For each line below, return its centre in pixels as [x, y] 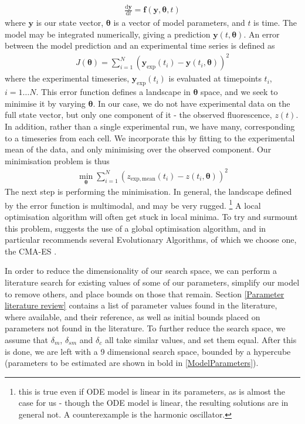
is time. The [275, 23]
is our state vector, [70, 23]
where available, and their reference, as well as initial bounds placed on [133, 316]
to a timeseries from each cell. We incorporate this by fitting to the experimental [150, 138]
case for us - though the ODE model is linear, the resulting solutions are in [153, 403]
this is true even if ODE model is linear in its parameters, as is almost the [152, 391]
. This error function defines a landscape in [113, 92]
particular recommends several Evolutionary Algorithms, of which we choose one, [151, 240]
